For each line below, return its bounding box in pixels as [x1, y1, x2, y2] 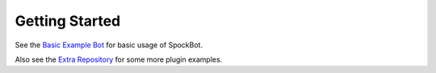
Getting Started [15, 12, 121, 30]
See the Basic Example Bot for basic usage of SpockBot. [15, 40, 203, 50]
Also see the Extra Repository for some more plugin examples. [15, 55, 223, 64]
